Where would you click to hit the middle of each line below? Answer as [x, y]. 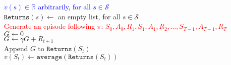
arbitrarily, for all [64, 6]
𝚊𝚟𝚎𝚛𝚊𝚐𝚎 [49, 57]
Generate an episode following [50, 26]
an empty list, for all [89, 16]
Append [16, 48]
